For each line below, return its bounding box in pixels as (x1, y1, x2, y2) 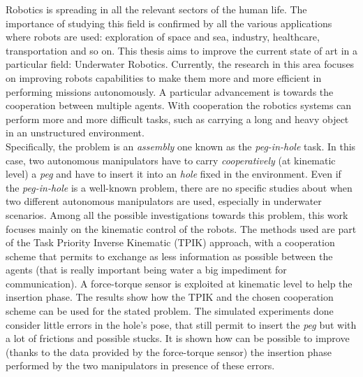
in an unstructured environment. (6, 125, 145, 140)
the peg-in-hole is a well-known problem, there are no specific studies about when (6, 180, 353, 194)
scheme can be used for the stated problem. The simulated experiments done (6, 304, 334, 318)
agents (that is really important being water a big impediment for (6, 262, 287, 277)
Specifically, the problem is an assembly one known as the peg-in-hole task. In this (6, 138, 356, 153)
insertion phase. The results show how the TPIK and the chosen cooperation (6, 290, 334, 304)
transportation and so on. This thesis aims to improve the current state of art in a (6, 43, 357, 57)
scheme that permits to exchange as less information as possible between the (6, 248, 333, 263)
